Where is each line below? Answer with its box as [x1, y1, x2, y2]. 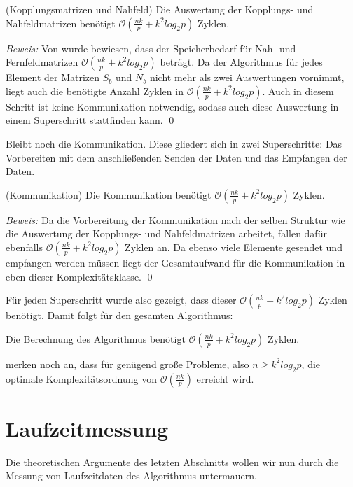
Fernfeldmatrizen [6, 55, 78, 69]
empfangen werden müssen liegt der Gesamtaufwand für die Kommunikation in [6, 255, 345, 269]
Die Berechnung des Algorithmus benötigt [6, 331, 186, 346]
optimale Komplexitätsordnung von [6, 371, 157, 386]
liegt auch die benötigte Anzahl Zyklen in [6, 83, 184, 98]
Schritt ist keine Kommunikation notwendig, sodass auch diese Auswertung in [6, 99, 339, 113]
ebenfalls [6, 239, 43, 254]
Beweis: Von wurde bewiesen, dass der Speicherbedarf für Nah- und [6, 41, 296, 55]
